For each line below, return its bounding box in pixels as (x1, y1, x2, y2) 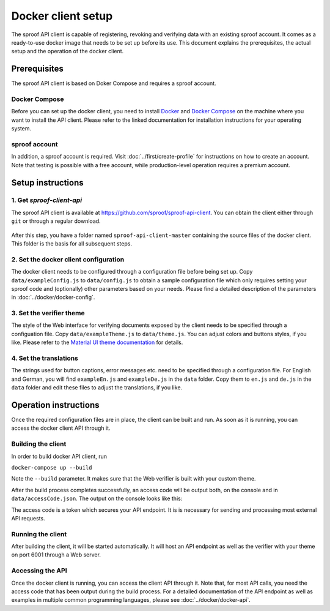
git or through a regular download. (11, 217, 101, 225)
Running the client (11, 530, 67, 538)
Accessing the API (11, 566, 67, 575)
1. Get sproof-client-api (11, 196, 82, 204)
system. (11, 125, 32, 132)
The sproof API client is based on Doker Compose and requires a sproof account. (11, 80, 216, 87)
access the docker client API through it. (11, 424, 111, 432)
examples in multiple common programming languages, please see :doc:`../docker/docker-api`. (11, 596, 251, 604)
